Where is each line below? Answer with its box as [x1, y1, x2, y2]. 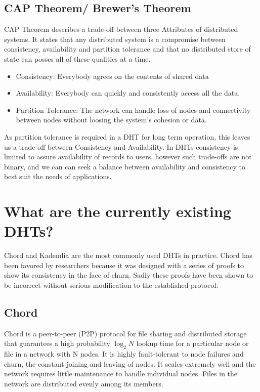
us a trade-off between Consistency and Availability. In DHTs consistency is [4, 141, 238, 152]
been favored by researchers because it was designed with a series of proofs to [4, 259, 244, 270]
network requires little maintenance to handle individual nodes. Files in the [4, 368, 238, 379]
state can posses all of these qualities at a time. [4, 53, 151, 64]
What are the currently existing [4, 201, 231, 222]
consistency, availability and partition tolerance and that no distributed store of [4, 43, 251, 54]
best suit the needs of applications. [4, 171, 112, 182]
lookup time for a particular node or [136, 338, 249, 349]
